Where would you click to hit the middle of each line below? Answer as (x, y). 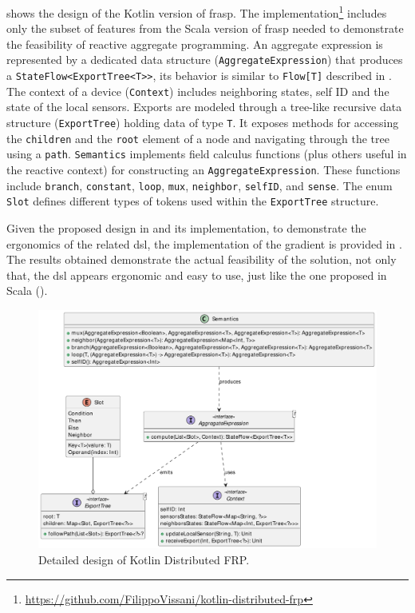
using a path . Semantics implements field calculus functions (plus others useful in (207, 154)
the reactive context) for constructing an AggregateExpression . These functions (204, 169)
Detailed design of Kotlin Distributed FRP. (144, 560)
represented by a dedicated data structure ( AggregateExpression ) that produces (205, 60)
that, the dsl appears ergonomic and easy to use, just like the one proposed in (197, 275)
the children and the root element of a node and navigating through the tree (198, 138)
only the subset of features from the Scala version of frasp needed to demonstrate (205, 28)
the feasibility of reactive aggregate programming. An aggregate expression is (195, 44)
